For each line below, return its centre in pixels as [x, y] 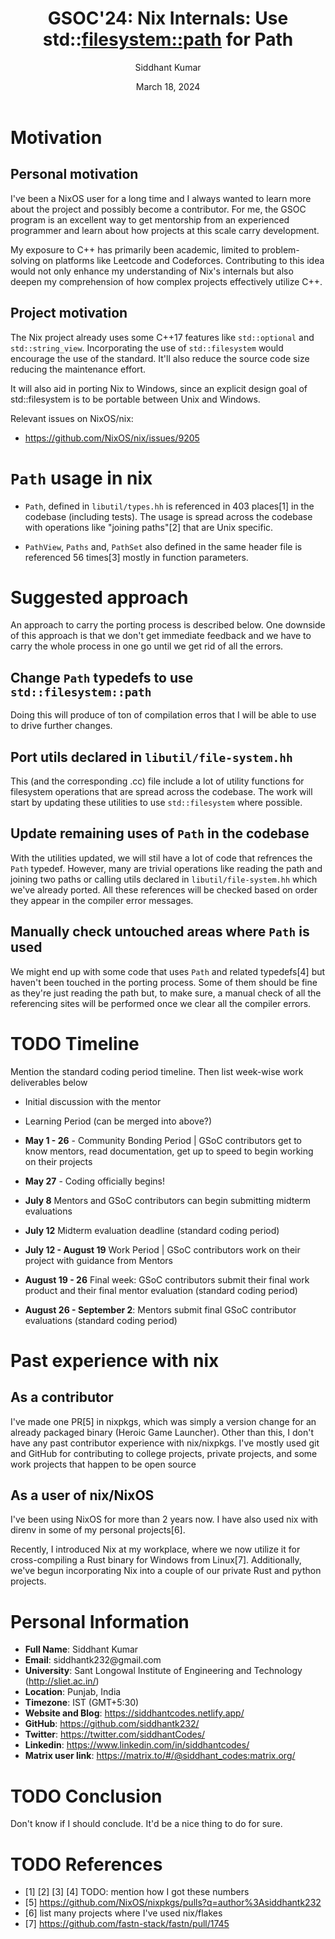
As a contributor [62, 1397]
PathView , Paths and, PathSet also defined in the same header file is [163, 546]
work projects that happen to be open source [103, 1464]
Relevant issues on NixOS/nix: [72, 418]
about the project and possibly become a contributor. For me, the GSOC [158, 209]
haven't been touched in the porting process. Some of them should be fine [164, 982]
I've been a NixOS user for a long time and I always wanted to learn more [161, 198]
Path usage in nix [81, 478]
